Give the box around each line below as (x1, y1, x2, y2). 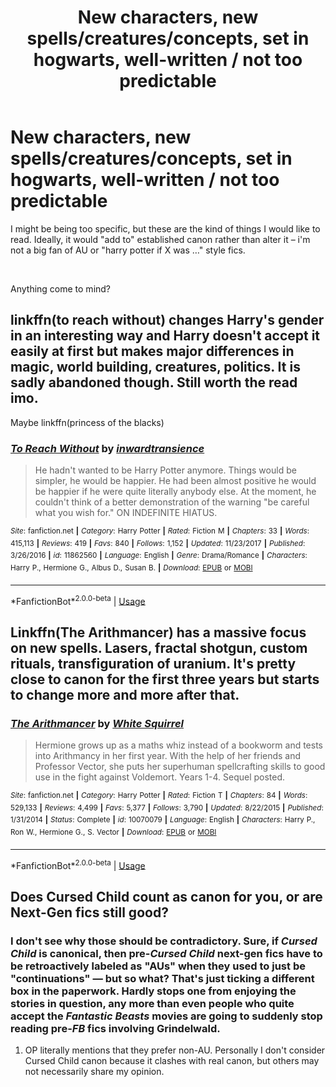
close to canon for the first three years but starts (10, 671, 320, 688)
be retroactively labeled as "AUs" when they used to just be (10, 959, 306, 973)
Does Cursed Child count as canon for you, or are (10, 888, 323, 905)
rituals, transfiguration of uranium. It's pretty (10, 655, 297, 672)
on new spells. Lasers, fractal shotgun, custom (10, 639, 308, 656)
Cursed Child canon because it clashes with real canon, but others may (24, 1054, 320, 1066)
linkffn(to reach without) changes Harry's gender (10, 312, 325, 329)
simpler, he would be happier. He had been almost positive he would (34, 475, 317, 487)
